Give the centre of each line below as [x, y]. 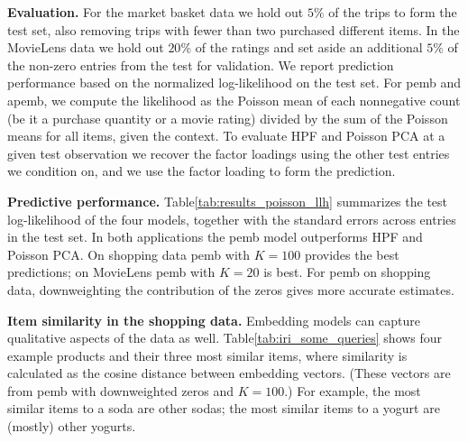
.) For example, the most [353, 390]
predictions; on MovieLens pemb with [111, 272]
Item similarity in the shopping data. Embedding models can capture [214, 320]
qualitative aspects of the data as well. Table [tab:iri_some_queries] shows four [225, 338]
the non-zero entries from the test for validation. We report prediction [201, 64]
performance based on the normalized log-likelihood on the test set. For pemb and [234, 83]
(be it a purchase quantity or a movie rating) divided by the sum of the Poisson [228, 118]
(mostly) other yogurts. [72, 426]
